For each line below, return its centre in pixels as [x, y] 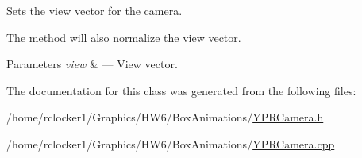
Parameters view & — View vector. [92, 64]
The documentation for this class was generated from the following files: [181, 90]
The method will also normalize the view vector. [124, 37]
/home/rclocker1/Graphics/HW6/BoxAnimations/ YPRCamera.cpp [171, 143]
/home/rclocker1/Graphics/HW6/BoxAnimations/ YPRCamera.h [165, 117]
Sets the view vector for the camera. [94, 10]
